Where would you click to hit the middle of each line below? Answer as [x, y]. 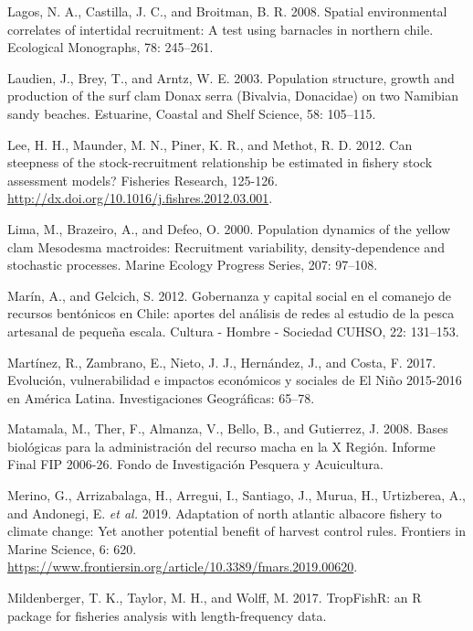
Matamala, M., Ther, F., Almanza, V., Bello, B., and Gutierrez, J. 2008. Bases [228, 428]
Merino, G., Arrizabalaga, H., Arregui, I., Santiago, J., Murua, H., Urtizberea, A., [236, 495]
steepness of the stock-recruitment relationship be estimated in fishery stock [220, 162]
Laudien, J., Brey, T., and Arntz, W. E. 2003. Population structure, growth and [231, 77]
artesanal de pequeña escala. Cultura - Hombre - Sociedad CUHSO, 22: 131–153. [233, 331]
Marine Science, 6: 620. [72, 548]
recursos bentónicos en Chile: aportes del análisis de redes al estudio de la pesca [231, 313]
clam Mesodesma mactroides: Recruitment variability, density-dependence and [226, 246]
